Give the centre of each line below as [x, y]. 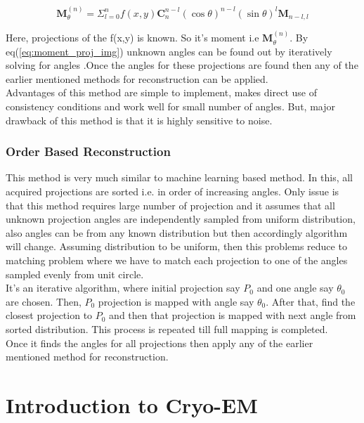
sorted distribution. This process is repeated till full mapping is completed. [167, 328]
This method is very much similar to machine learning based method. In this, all [179, 177]
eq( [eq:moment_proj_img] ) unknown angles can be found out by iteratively [169, 51]
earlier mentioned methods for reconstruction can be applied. [137, 78]
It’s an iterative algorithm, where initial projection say [123, 288]
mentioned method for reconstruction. [87, 357]
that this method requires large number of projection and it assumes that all [170, 205]
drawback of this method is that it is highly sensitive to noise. [139, 120]
